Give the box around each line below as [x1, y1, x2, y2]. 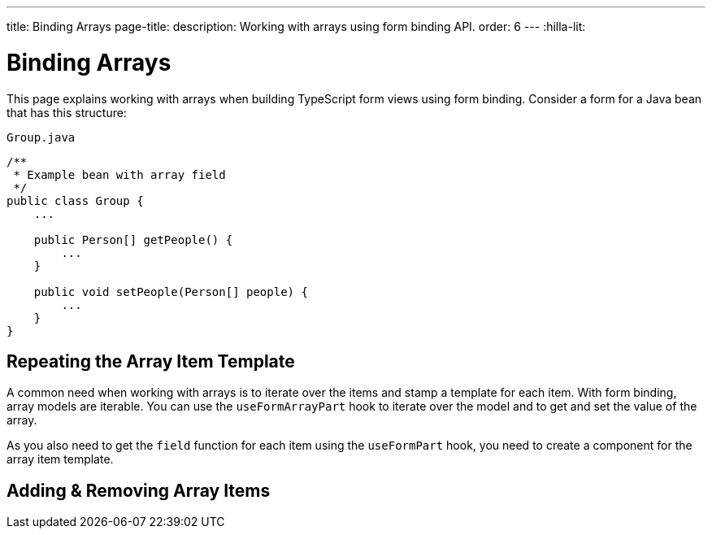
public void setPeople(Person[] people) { [33, 285, 308, 298]
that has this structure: [7, 105, 127, 120]
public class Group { [7, 194, 144, 207]
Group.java [7, 130, 76, 144]
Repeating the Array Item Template [7, 350, 295, 372]
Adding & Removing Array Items [7, 480, 271, 501]
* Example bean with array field [13, 167, 226, 181]
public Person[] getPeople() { [33, 233, 233, 246]
